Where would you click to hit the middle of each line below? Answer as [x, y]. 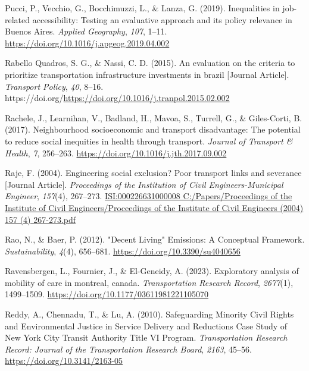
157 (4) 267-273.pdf [40, 219]
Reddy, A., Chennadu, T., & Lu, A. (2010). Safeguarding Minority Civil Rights [149, 314]
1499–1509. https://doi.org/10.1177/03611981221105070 [107, 294]
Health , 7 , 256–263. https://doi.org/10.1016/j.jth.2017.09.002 [116, 153]
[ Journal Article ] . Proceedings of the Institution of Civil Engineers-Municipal [144, 184]
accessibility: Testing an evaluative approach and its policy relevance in [162, 19]
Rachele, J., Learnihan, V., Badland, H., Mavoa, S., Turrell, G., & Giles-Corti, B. [154, 117]
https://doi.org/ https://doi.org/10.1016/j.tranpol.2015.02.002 [117, 98]
